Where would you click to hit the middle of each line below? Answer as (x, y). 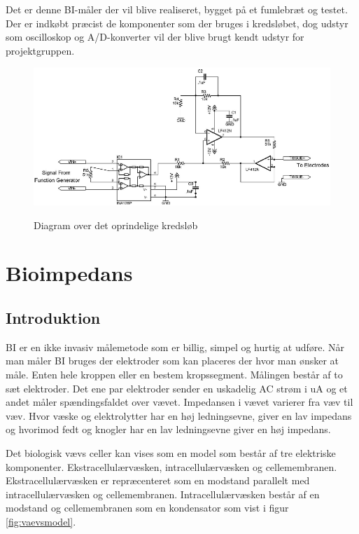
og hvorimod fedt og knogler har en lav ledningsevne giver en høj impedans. (168, 429)
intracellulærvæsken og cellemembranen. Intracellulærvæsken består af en (163, 494)
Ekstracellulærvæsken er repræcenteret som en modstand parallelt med (158, 480)
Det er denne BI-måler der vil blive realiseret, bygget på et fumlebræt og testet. (177, 9)
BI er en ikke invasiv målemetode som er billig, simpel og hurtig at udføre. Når (175, 347)
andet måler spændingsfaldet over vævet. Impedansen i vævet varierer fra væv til (179, 402)
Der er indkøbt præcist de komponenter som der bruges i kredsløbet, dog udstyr (177, 23)
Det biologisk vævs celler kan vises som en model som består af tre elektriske (171, 452)
